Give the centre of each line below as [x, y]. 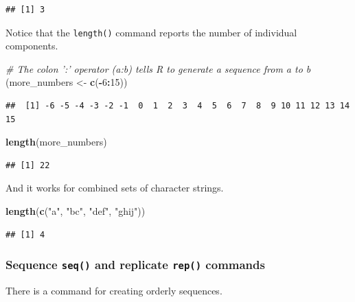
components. [32, 46]
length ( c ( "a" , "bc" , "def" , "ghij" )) [76, 211]
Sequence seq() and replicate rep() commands [135, 265]
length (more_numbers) [56, 142]
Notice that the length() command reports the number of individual [151, 32]
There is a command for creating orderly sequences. [114, 290]
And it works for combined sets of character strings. [115, 188]
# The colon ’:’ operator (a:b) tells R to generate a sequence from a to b [158, 68]
